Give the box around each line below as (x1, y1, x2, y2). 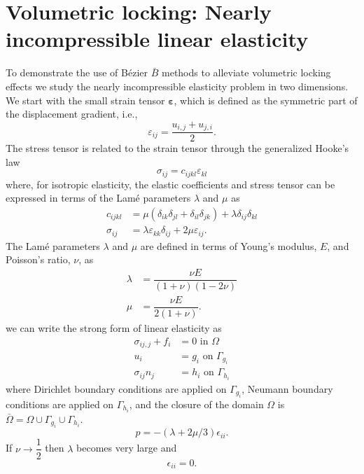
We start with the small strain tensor (6, 92, 165, 107)
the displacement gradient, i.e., (6, 106, 138, 121)
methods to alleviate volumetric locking (162, 65, 331, 80)
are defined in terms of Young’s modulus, (140, 238, 317, 253)
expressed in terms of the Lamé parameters (6, 190, 191, 205)
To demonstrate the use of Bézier (6, 65, 148, 80)
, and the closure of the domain (129, 396, 264, 411)
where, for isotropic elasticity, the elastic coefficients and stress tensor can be (6, 176, 335, 191)
